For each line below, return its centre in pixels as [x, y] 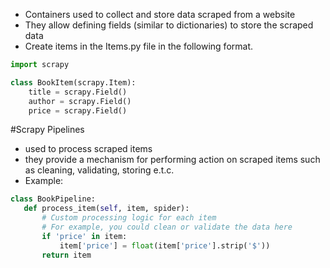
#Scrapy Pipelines [47, 130]
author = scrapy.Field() [80, 101]
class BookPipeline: [53, 199]
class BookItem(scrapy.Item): [73, 82]
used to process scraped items [88, 149]
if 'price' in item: [84, 236]
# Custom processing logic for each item [129, 218]
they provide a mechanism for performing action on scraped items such [172, 160]
